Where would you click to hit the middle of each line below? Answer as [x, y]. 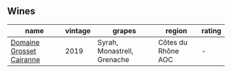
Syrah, [108, 42]
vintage [78, 30]
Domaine [25, 42]
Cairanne [25, 59]
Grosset [23, 51]
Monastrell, [116, 51]
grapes [125, 30]
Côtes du [173, 42]
